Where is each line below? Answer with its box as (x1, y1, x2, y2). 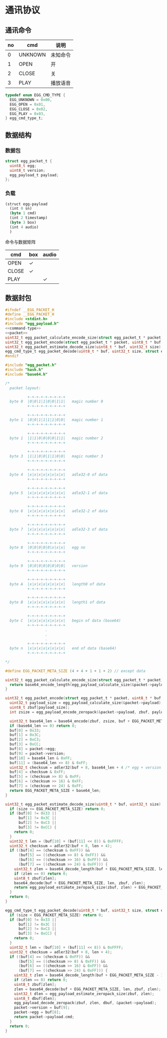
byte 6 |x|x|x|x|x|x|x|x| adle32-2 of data (9, 509, 108, 514)
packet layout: (9, 386, 41, 390)
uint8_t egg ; (9, 163, 37, 168)
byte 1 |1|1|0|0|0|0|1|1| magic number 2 (9, 435, 103, 441)
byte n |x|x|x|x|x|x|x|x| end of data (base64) (9, 646, 117, 651)
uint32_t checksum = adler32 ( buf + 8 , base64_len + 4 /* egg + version (9, 765, 162, 770)
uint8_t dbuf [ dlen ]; (14, 996, 57, 1001)
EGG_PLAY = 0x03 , (9, 111, 46, 116)
